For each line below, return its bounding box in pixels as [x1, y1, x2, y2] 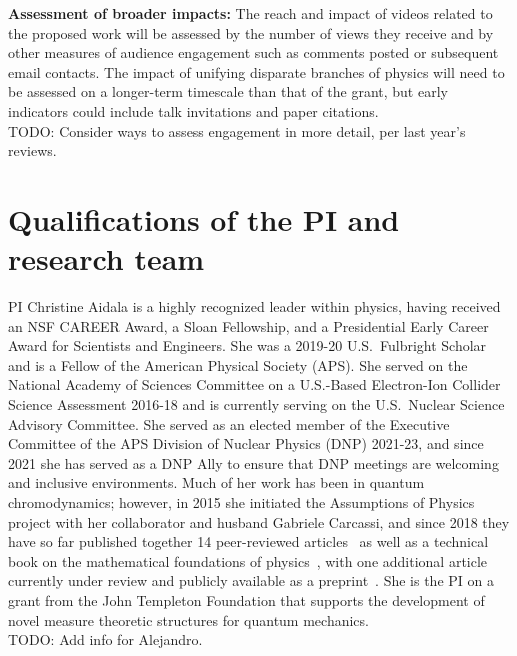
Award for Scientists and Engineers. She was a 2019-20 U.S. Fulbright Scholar [8, 335, 487, 356]
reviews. [8, 140, 57, 161]
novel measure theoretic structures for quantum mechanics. [8, 609, 369, 630]
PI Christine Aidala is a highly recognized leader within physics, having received [8, 296, 501, 317]
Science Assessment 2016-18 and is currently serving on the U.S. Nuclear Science [8, 394, 505, 415]
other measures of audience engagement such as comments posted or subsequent [8, 42, 499, 63]
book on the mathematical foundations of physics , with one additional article [8, 550, 488, 571]
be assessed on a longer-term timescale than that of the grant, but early [8, 81, 448, 102]
